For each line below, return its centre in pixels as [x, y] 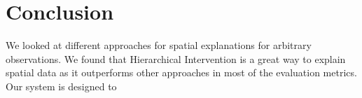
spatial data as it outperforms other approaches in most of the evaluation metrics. [181, 72]
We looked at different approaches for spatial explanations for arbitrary [159, 45]
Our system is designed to [61, 86]
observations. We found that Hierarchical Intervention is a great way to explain [176, 58]
